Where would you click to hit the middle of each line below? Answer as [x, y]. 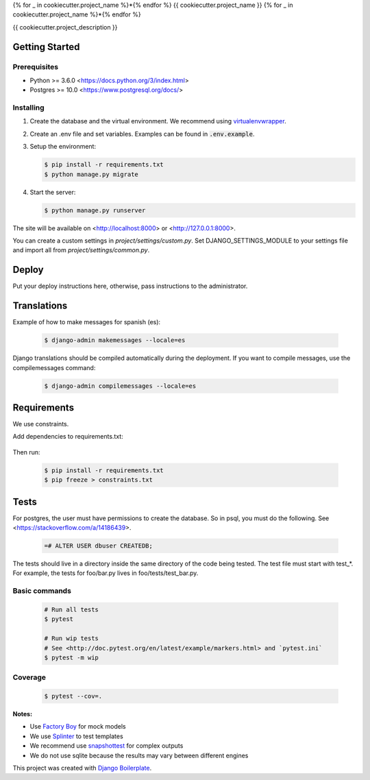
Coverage [29, 677]
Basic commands [42, 591]
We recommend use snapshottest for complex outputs [107, 746]
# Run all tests [72, 609]
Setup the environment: [63, 147]
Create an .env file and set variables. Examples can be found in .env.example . [142, 134]
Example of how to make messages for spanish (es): [87, 322]
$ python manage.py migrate [91, 174]
